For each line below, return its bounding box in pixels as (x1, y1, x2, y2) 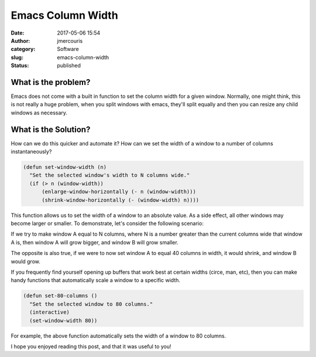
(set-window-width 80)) (29, 317, 98, 324)
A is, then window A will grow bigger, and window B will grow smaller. (11, 239, 178, 246)
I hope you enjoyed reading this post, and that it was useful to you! (11, 343, 172, 350)
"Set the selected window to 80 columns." (29, 301, 153, 307)
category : (11, 46, 36, 53)
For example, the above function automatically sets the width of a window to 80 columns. (11, 332, 226, 339)
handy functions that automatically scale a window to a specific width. (11, 277, 181, 284)
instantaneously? (11, 148, 52, 155)
